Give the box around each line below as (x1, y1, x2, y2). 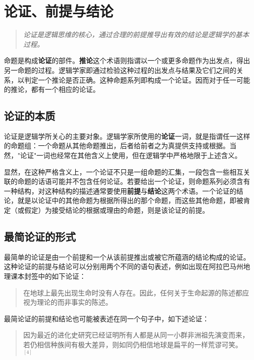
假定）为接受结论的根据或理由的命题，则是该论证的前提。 (24, 205, 209, 215)
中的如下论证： (38, 271, 86, 281)
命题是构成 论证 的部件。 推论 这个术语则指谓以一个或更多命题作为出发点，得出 (4, 55, 250, 66)
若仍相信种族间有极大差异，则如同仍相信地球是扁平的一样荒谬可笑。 (23, 339, 242, 349)
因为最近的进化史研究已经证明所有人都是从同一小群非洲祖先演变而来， (23, 330, 249, 340)
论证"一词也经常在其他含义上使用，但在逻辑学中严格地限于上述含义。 (20, 150, 242, 160)
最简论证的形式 (4, 229, 76, 244)
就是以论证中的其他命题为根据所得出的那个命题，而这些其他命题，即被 (17, 195, 243, 205)
